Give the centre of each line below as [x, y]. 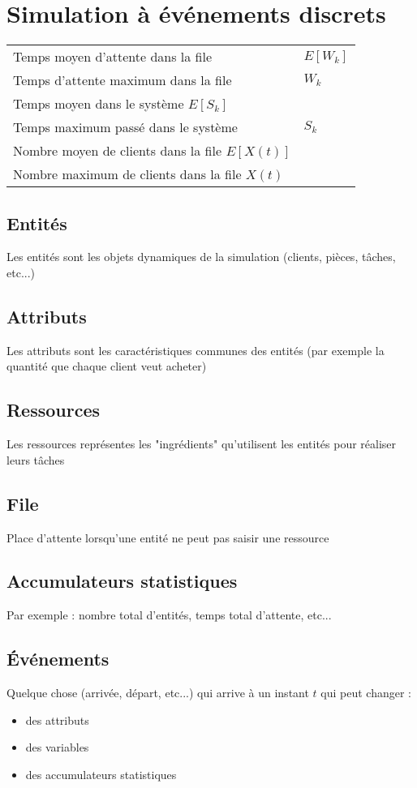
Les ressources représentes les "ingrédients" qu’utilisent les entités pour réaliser [202, 444]
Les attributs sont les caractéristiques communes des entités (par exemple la [196, 350]
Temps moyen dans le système [99, 104]
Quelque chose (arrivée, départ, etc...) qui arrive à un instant [158, 693]
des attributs [57, 719]
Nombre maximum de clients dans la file [127, 174]
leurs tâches [36, 459]
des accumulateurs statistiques [101, 774]
